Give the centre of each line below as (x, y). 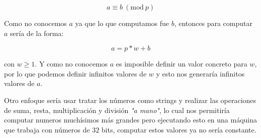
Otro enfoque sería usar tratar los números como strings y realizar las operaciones (130, 100)
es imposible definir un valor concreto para (182, 64)
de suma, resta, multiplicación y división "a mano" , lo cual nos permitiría (117, 110)
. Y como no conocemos (71, 64)
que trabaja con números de (47, 129)
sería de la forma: (37, 33)
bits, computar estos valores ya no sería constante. (179, 129)
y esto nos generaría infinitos (200, 73)
